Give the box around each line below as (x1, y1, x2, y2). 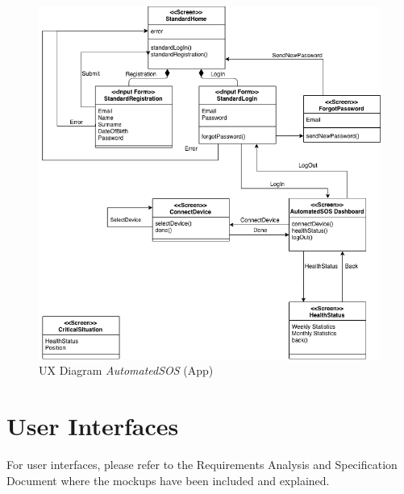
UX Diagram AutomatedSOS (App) (39, 362, 214, 379)
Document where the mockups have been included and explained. (6, 471, 330, 488)
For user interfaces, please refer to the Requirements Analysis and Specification (6, 456, 398, 472)
